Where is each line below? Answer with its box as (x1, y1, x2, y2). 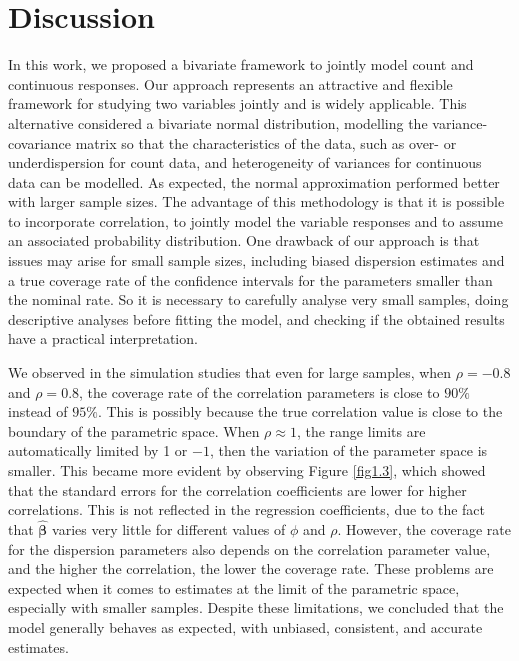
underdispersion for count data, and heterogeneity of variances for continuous (8, 152, 482, 173)
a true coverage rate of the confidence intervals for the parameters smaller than (8, 269, 493, 290)
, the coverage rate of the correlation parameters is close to (79, 381, 440, 402)
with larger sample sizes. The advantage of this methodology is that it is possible (8, 191, 505, 212)
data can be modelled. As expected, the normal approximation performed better (8, 171, 500, 192)
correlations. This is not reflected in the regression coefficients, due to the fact (8, 499, 485, 520)
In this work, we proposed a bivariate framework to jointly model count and (8, 54, 474, 75)
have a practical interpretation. (8, 328, 198, 349)
